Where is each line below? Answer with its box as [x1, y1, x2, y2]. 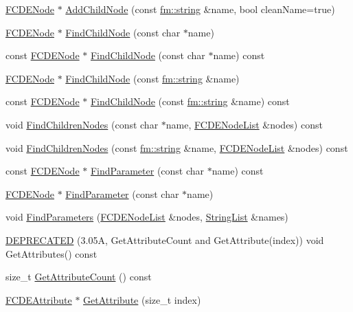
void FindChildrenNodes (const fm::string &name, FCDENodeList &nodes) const [5, 140, 348, 155]
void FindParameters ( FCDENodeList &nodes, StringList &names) [5, 210, 288, 224]
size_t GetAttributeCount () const [5, 269, 152, 284]
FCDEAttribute [5, 292, 72, 307]
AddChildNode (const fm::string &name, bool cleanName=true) [65, 2, 335, 16]
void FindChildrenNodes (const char [5, 117, 159, 131]
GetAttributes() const [5, 246, 98, 260]
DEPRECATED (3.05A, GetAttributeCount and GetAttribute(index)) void [5, 232, 324, 247]
